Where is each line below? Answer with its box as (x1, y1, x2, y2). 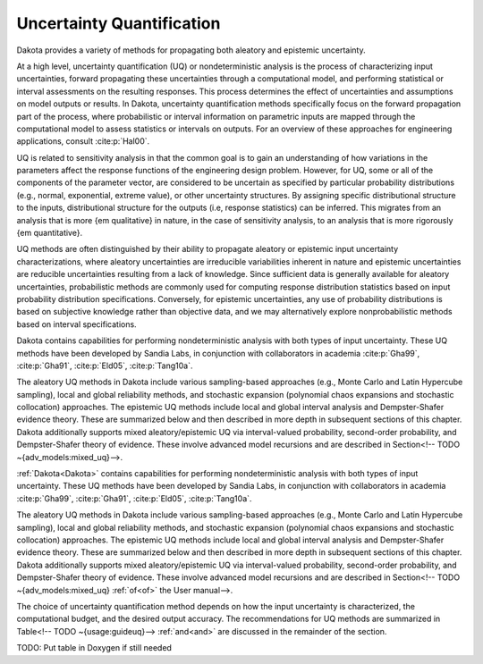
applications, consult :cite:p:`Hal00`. (16, 136, 150, 147)
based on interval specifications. (16, 318, 138, 330)
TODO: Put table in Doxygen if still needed (16, 643, 172, 653)
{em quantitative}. (16, 228, 83, 239)
